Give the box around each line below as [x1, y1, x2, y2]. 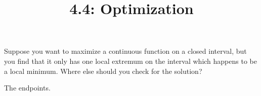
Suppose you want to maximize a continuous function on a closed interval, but [4, 46, 247, 56]
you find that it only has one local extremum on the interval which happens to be [4, 55, 257, 66]
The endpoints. [4, 82, 51, 93]
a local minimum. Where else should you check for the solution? [4, 65, 202, 76]
